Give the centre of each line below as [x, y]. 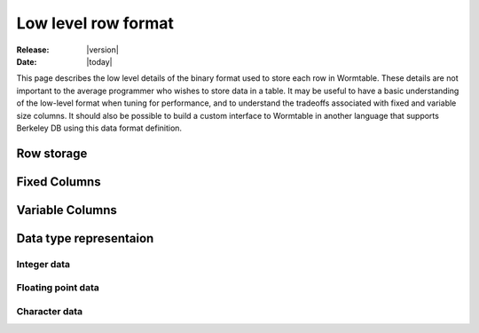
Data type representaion [85, 238]
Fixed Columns [59, 182]
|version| [102, 50]
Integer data [43, 264]
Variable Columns [67, 210]
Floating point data [58, 288]
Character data [50, 311]
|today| [99, 61]
